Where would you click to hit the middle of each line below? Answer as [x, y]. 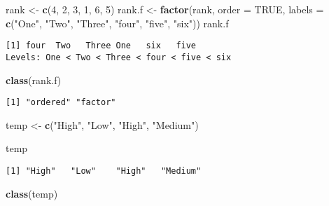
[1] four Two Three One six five [101, 46]
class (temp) [32, 193]
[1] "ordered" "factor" [61, 103]
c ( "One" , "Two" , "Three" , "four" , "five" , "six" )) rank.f [117, 23]
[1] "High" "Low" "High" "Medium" [104, 171]
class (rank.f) [34, 80]
